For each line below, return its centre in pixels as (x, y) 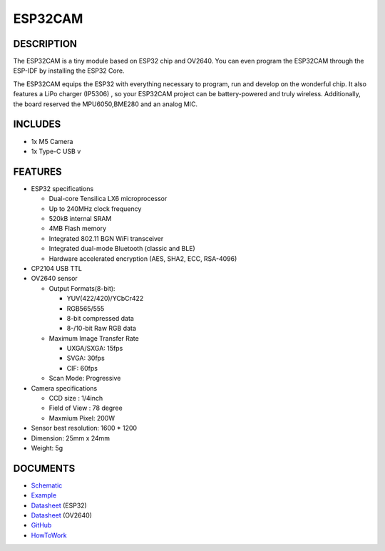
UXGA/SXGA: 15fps (95, 349)
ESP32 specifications (62, 188)
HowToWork (49, 535)
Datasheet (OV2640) (62, 515)
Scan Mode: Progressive (85, 379)
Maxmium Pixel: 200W (82, 418)
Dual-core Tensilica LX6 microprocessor (108, 199)
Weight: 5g (47, 448)
